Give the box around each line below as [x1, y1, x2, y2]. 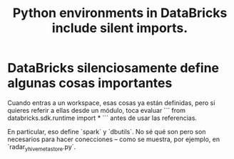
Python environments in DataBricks [12, 5, 228, 21]
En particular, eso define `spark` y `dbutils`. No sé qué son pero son [7, 127, 206, 136]
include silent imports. [51, 20, 188, 36]
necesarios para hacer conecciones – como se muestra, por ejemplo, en [7, 135, 220, 143]
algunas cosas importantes [7, 75, 173, 92]
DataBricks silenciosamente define [7, 60, 220, 76]
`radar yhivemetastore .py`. [7, 142, 76, 153]
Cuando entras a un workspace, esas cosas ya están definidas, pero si [7, 98, 215, 107]
